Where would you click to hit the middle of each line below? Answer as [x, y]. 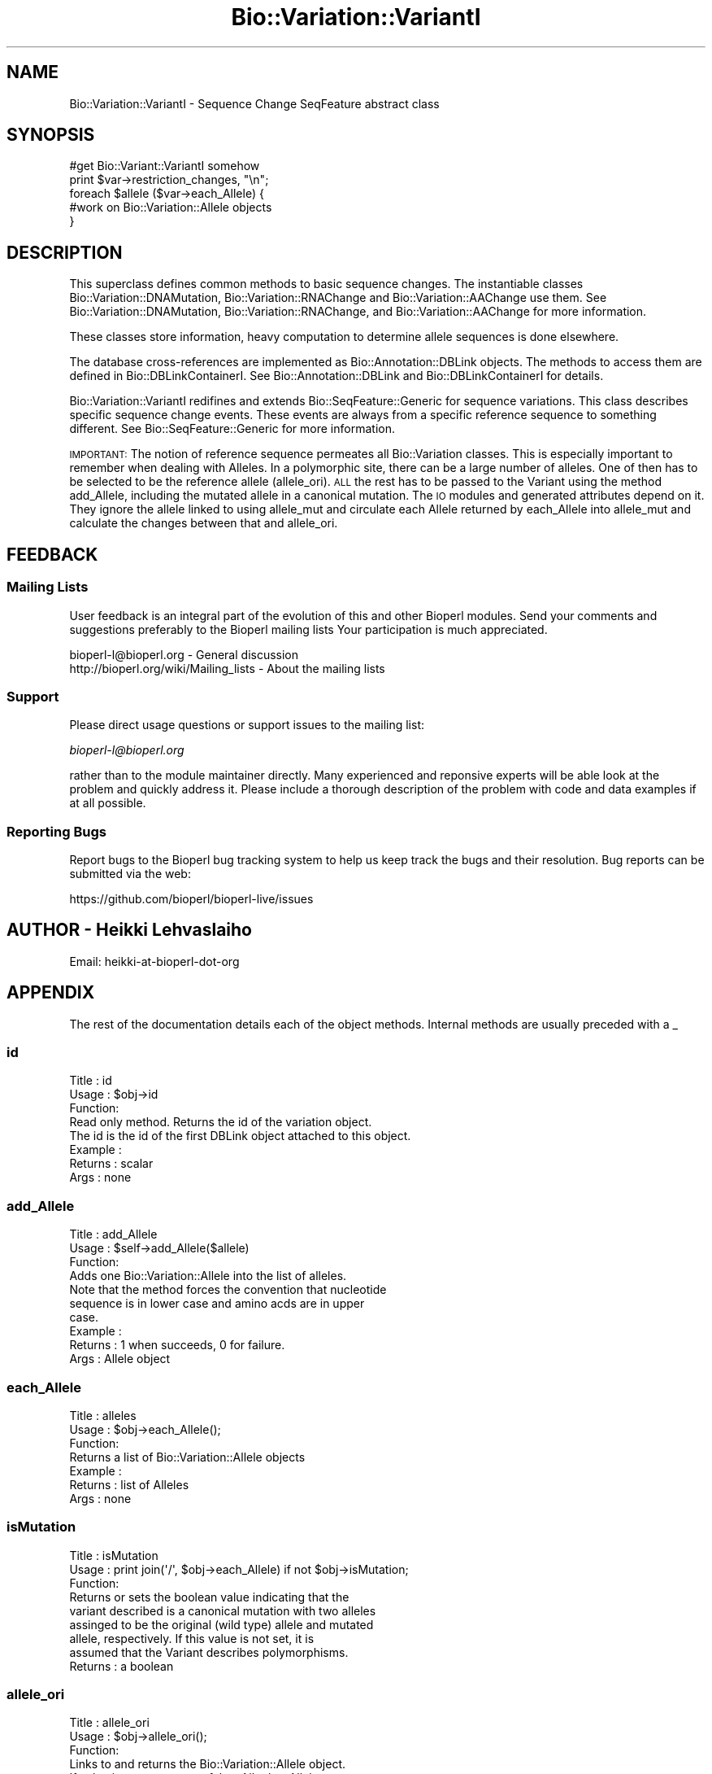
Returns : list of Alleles [129, 1484]
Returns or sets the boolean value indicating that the [209, 1597]
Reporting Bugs [56, 831]
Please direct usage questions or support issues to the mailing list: [247, 725]
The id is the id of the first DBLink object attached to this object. [240, 1136]
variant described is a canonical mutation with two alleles [223, 1610]
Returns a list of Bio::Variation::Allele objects [187, 1457]
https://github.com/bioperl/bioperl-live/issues [191, 899]
